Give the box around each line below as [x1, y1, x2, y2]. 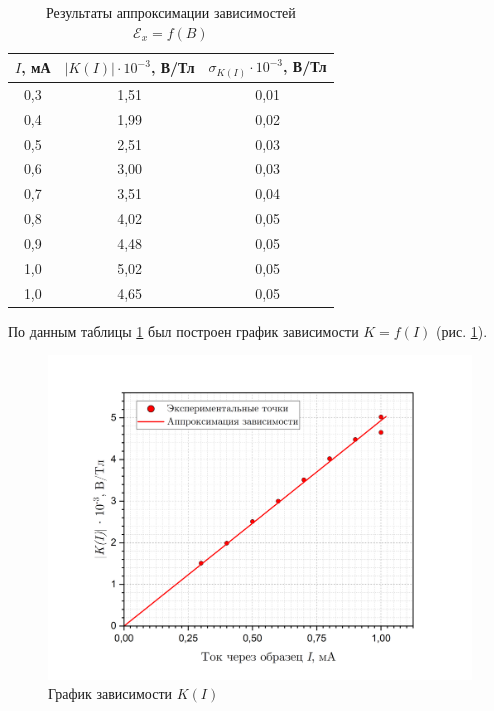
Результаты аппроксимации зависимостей [45, 2, 296, 22]
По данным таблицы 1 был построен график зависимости [8, 320, 359, 341]
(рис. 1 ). [436, 320, 488, 341]
